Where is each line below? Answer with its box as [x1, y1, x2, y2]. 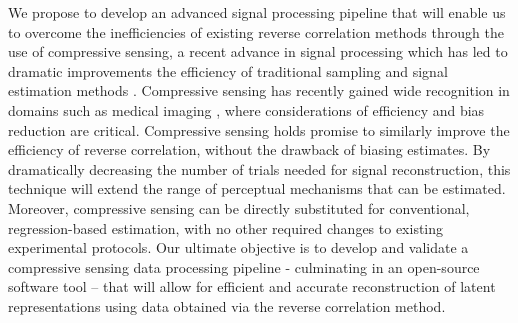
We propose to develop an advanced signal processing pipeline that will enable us [8, 2, 506, 22]
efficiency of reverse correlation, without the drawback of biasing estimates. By [8, 139, 491, 160]
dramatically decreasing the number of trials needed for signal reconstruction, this [8, 158, 511, 179]
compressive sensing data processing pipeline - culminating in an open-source [8, 256, 480, 277]
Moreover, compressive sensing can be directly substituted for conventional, [8, 197, 470, 218]
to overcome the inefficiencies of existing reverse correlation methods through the [8, 21, 504, 42]
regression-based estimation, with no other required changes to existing [8, 217, 444, 238]
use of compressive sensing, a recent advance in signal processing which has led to [8, 41, 508, 62]
